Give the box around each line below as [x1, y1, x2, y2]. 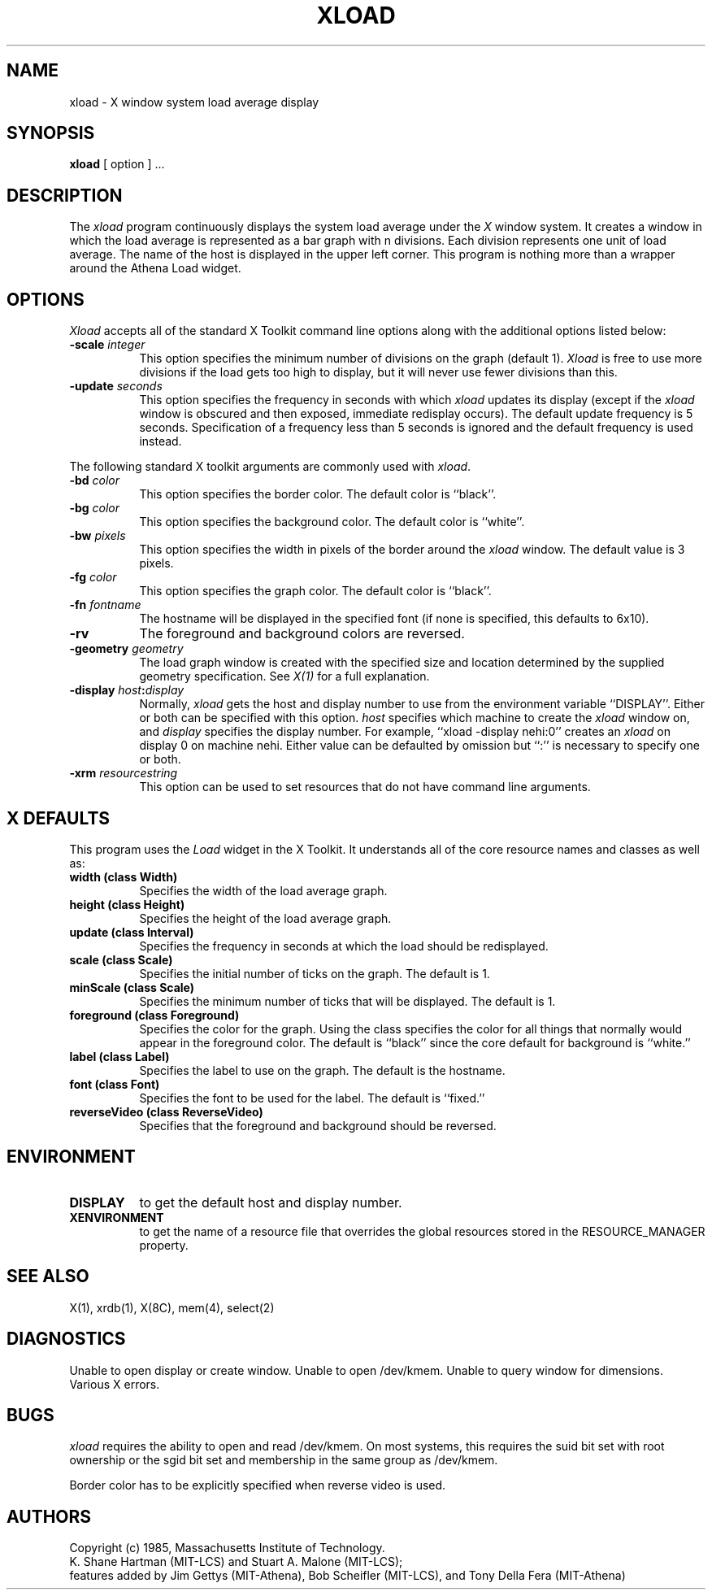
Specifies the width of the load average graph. [139, 883, 388, 898]
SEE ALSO [7, 1266, 89, 1287]
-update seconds [69, 379, 163, 394]
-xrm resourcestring [69, 766, 178, 781]
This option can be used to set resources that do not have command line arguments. [139, 780, 591, 794]
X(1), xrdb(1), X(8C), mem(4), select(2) [69, 1300, 275, 1315]
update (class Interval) [69, 924, 194, 939]
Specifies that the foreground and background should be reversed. [139, 1118, 497, 1133]
